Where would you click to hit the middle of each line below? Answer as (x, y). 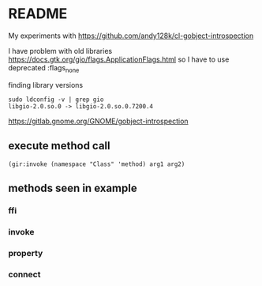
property (26, 253)
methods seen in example (73, 188)
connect (24, 274)
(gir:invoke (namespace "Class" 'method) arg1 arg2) (97, 164)
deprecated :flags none (44, 68)
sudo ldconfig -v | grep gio (56, 100)
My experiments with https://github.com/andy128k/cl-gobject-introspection (131, 36)
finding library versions (46, 85)
